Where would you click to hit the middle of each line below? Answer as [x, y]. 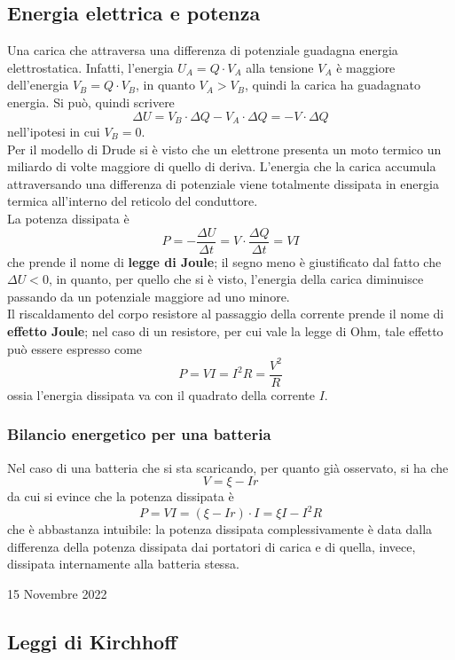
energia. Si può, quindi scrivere [91, 102]
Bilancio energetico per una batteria [139, 434]
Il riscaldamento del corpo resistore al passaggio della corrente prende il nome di [226, 314]
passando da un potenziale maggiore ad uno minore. [149, 296]
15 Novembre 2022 [57, 594]
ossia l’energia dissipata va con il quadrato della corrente [161, 394]
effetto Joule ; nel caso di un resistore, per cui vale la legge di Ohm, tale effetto [225, 331]
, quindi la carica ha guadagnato [332, 85]
